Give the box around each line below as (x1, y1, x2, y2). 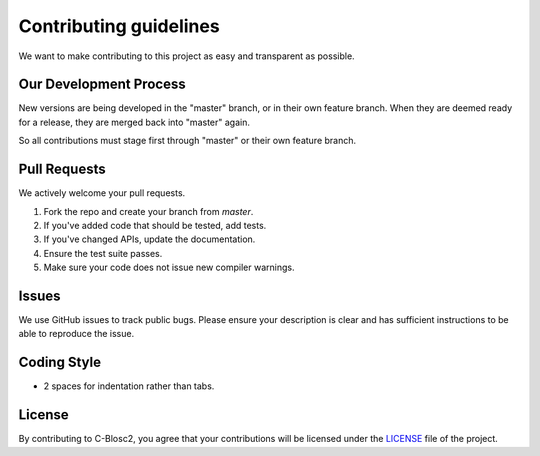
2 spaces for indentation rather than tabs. (43, 380, 215, 392)
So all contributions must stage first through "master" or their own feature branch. (18, 135, 357, 147)
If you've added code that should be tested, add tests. (43, 219, 267, 231)
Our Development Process (18, 76, 186, 93)
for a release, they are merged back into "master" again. (18, 116, 250, 128)
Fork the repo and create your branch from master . (43, 205, 254, 217)
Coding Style (18, 354, 102, 371)
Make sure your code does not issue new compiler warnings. (43, 261, 295, 274)
